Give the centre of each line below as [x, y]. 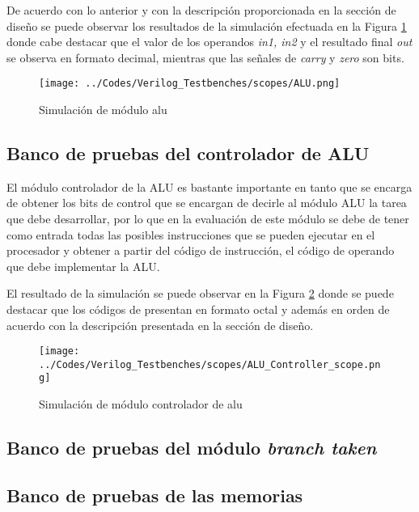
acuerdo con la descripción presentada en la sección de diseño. [160, 325]
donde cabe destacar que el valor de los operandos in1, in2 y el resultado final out [209, 42]
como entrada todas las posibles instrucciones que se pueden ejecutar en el [191, 234]
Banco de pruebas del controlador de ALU [188, 153]
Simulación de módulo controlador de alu [141, 404]
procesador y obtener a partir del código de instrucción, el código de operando [201, 250]
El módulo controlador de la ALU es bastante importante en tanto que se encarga [209, 186]
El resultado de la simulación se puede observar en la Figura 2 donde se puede [200, 293]
